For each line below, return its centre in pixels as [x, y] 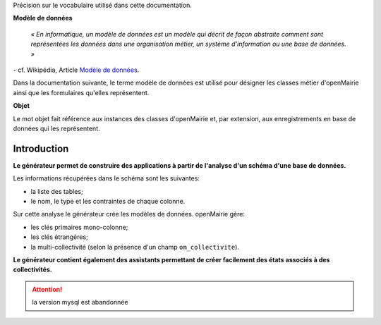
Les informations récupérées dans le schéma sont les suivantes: [107, 178]
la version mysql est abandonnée [80, 302]
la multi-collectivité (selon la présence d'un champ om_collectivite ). [135, 247]
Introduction [41, 148]
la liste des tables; [57, 191]
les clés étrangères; [59, 237]
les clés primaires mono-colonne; [79, 227]
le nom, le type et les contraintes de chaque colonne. [108, 201]
